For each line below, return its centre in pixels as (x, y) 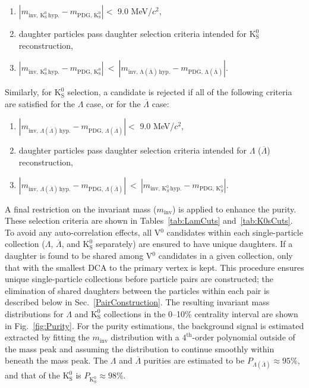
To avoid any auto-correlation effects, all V (83, 232)
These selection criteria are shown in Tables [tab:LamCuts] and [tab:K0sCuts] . (149, 220)
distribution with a (145, 337)
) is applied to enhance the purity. (234, 209)
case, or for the (113, 103)
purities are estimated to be (194, 360)
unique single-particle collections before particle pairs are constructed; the (139, 279)
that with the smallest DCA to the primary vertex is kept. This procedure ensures (154, 267)
